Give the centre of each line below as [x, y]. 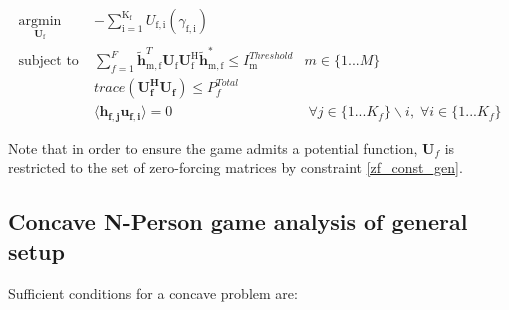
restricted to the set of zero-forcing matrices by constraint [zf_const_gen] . [235, 167]
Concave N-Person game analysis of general [238, 221]
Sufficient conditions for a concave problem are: [153, 292]
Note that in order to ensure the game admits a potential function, [213, 147]
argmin [40, 21]
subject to [48, 61]
